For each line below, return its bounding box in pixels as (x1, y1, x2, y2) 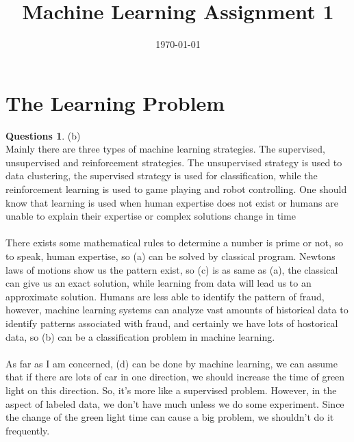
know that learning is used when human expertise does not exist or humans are (5, 195, 338, 209)
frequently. (5, 423, 50, 437)
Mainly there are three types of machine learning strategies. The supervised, (5, 142, 325, 156)
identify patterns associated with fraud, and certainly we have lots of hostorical (5, 315, 338, 330)
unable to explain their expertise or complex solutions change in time (5, 209, 296, 223)
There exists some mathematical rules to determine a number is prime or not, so (5, 235, 343, 250)
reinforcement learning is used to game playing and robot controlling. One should (5, 182, 347, 196)
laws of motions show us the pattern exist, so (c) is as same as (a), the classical (5, 262, 338, 276)
